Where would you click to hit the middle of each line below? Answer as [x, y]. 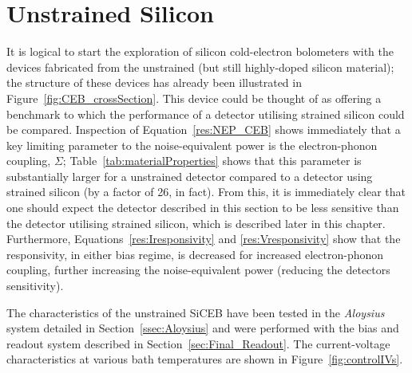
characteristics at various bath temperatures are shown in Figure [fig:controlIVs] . [205, 359]
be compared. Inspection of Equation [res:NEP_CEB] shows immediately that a [204, 130]
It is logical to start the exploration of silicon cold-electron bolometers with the [200, 51]
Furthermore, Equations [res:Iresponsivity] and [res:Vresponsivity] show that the [204, 239]
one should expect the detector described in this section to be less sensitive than [203, 208]
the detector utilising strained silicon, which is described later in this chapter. [196, 223]
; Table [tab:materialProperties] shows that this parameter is [212, 161]
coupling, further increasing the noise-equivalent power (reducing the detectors [198, 270]
